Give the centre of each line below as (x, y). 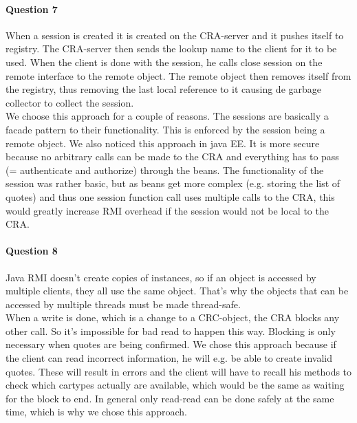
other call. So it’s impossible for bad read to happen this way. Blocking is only (171, 330)
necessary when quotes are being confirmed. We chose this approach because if (171, 344)
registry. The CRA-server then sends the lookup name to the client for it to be (171, 48)
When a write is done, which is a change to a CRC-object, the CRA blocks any (173, 317)
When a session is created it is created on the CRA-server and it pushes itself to (175, 35)
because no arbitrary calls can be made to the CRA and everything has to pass (172, 156)
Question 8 (32, 251)
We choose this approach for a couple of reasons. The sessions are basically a (167, 116)
